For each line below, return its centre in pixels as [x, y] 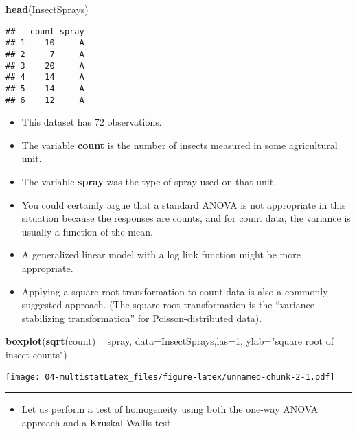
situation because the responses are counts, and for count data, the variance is [186, 218]
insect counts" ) [36, 354]
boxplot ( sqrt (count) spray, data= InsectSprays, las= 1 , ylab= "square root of [170, 341]
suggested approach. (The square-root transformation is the [147, 305]
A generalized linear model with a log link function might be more [161, 254]
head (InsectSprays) [47, 9]
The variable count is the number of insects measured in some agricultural [180, 145]
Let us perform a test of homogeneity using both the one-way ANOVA [170, 409]
